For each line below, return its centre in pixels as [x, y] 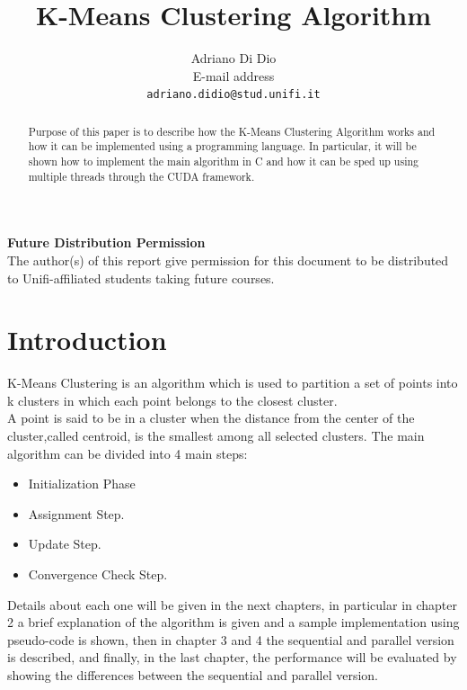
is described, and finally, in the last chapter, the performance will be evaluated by [232, 657]
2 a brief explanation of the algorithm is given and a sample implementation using [233, 622]
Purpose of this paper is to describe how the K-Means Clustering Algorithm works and [232, 131]
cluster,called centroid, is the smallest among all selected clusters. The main [216, 436]
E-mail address [233, 75]
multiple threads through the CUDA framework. [141, 176]
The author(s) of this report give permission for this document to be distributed [228, 260]
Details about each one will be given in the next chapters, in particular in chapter [233, 604]
